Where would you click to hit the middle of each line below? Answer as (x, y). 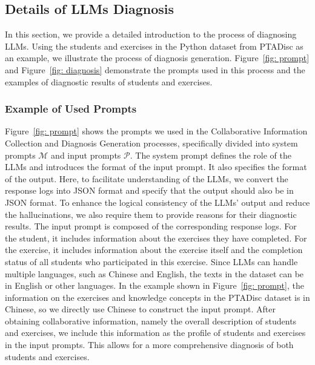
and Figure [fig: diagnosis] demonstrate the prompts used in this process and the (155, 69)
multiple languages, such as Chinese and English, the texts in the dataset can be (154, 273)
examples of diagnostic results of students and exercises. (109, 81)
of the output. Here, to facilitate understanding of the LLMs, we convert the (147, 178)
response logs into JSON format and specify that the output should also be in (149, 190)
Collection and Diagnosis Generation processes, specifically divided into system (151, 143)
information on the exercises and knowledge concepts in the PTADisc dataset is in (157, 297)
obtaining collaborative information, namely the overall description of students (151, 321)
